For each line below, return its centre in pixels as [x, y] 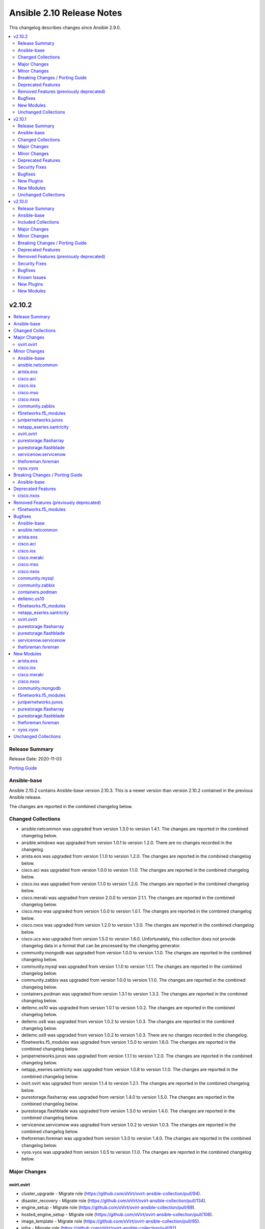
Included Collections [39, 222]
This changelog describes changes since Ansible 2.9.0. [65, 28]
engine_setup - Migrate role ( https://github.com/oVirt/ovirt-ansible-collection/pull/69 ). [108, 1207]
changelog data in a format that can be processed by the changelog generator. [101, 946]
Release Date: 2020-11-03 [36, 759]
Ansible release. [25, 797]
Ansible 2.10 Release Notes [66, 13]
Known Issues [32, 277]
